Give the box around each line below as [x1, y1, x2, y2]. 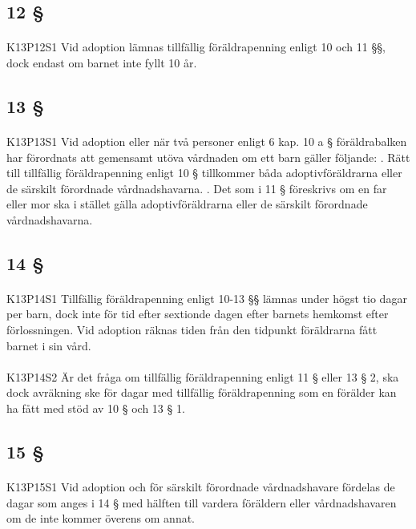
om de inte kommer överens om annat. [6, 510, 196, 527]
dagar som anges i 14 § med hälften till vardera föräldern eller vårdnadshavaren [6, 494, 397, 511]
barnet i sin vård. [6, 337, 91, 353]
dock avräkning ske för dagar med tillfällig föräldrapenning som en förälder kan [6, 384, 397, 401]
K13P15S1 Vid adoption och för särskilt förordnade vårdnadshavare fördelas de [6, 479, 395, 495]
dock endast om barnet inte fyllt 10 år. [6, 54, 197, 71]
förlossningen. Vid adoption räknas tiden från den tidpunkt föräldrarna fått [6, 321, 378, 338]
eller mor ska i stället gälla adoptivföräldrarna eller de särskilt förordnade [6, 196, 368, 212]
